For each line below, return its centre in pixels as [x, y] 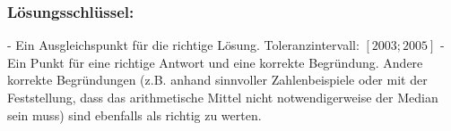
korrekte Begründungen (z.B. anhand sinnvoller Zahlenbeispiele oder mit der [217, 80]
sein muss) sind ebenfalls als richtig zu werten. [134, 115]
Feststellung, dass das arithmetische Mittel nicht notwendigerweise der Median [223, 97]
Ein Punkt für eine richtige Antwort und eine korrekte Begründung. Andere [215, 62]
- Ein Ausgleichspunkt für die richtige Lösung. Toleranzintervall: [183, 45]
